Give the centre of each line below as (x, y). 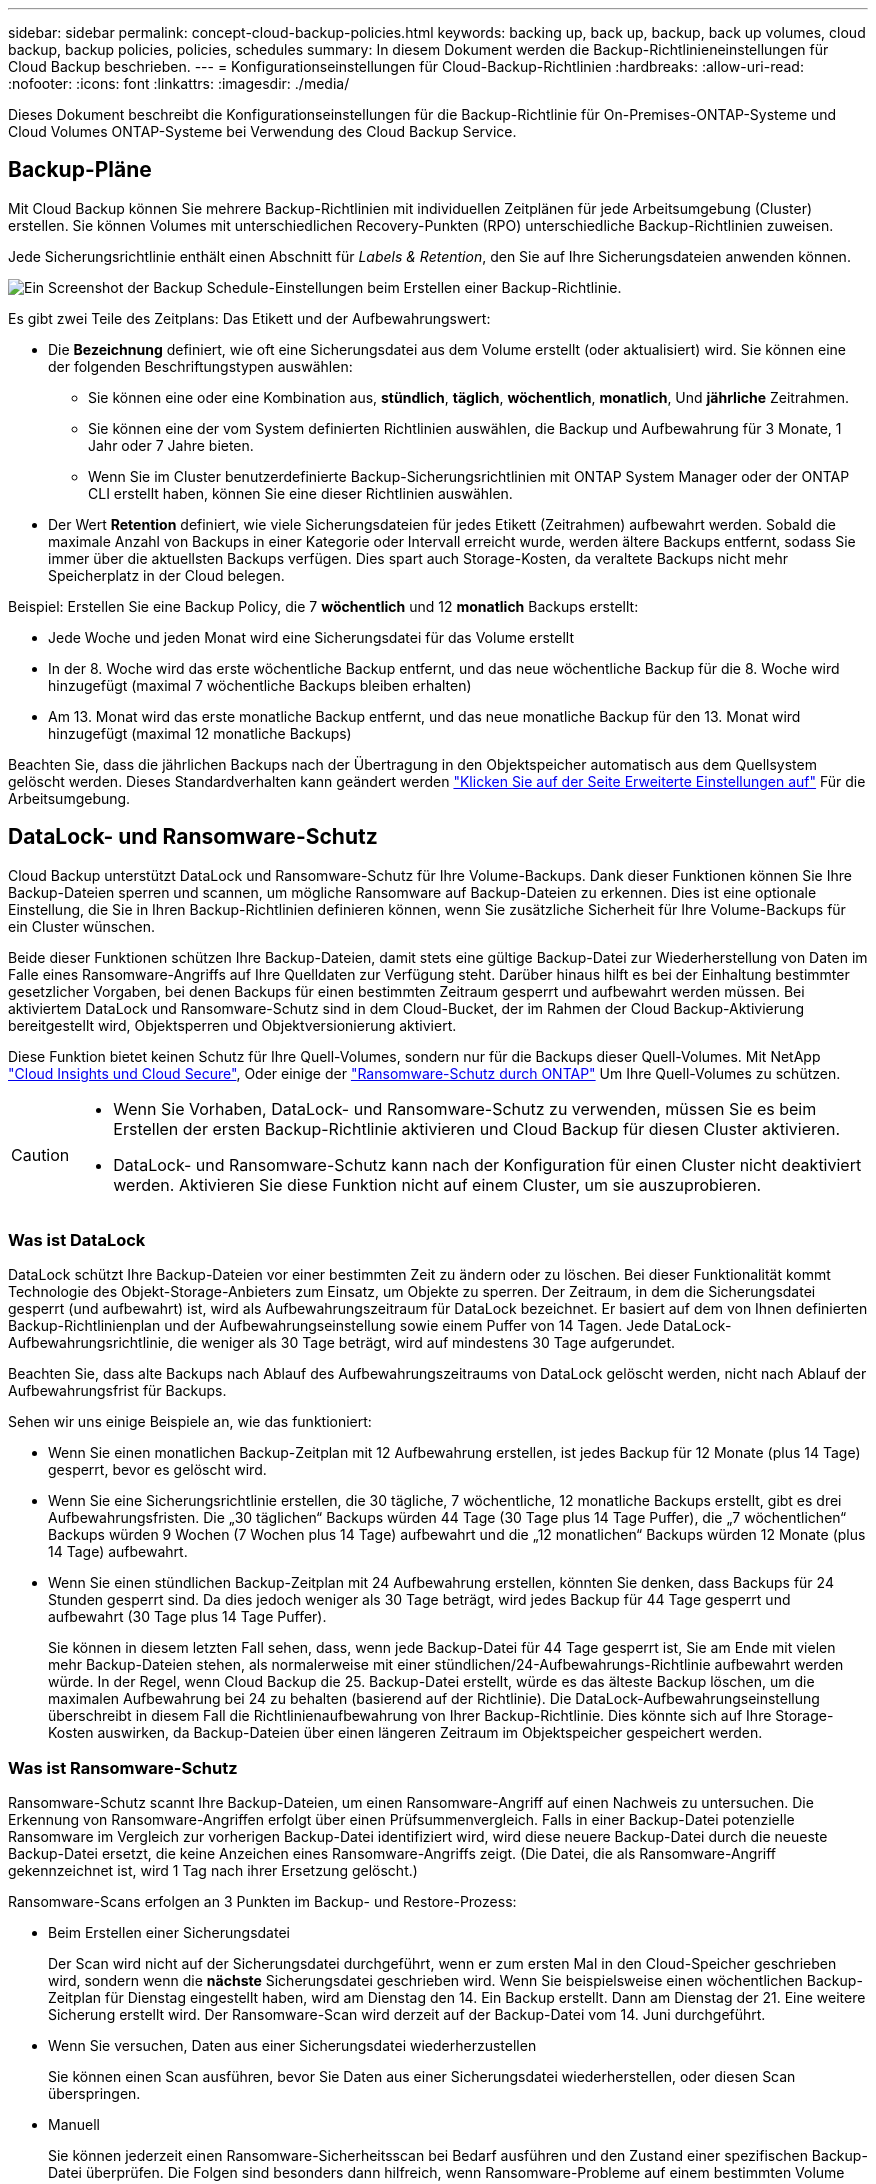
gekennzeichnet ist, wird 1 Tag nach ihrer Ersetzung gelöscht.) (213, 1871)
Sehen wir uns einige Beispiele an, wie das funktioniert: (190, 1422)
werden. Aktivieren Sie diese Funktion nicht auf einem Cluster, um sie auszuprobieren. (437, 1184)
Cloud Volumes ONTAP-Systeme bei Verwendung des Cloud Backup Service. (262, 131)
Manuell (74, 2125)
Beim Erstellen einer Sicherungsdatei (169, 1933)
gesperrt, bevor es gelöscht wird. (157, 1470)
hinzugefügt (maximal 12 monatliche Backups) (200, 733)
